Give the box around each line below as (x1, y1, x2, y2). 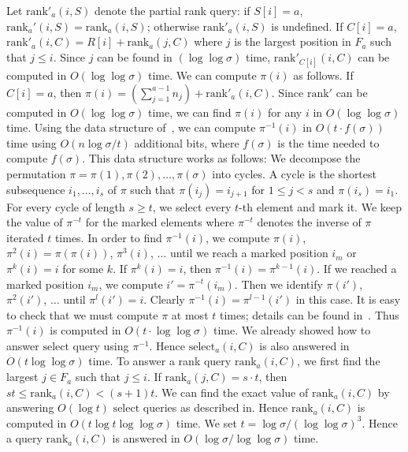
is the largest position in (234, 33, 351, 50)
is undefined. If (271, 17, 343, 34)
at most (171, 306, 209, 323)
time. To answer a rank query (88, 353, 232, 369)
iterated (6, 229, 44, 245)
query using (72, 337, 129, 353)
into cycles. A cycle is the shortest (212, 165, 376, 181)
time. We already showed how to (213, 322, 371, 338)
